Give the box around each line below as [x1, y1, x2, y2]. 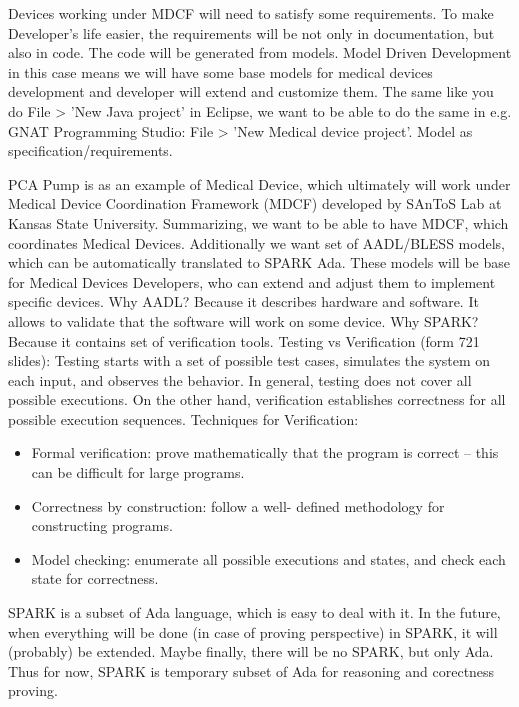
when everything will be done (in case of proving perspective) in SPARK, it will [8, 621, 498, 642]
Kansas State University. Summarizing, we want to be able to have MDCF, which [8, 212, 509, 233]
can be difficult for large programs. [31, 462, 245, 483]
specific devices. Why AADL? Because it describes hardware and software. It [8, 291, 479, 312]
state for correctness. [31, 568, 159, 589]
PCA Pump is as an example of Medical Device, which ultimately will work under [8, 173, 511, 194]
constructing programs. [31, 515, 173, 536]
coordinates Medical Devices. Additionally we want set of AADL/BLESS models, [8, 232, 505, 253]
